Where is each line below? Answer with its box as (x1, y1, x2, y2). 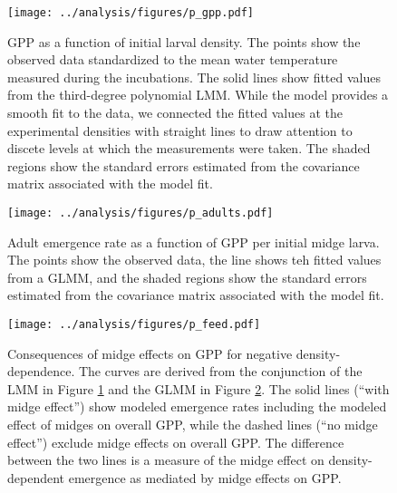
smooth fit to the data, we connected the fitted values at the (7, 103, 343, 122)
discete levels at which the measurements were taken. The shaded (7, 139, 371, 158)
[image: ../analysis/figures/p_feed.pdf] (7, 318, 261, 332)
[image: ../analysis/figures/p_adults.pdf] (7, 207, 274, 219)
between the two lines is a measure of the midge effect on (7, 450, 324, 469)
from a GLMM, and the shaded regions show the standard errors (7, 267, 367, 286)
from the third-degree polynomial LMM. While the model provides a (7, 85, 389, 104)
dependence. (7, 362, 75, 381)
